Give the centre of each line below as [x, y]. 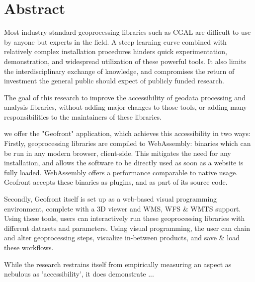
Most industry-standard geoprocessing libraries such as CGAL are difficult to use [127, 32]
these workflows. [29, 247]
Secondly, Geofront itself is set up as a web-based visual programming [111, 199]
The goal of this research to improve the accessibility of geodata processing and [125, 97]
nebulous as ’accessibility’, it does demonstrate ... [79, 274]
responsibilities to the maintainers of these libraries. [83, 116]
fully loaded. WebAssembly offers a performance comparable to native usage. [121, 172]
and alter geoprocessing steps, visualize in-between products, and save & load [122, 238]
